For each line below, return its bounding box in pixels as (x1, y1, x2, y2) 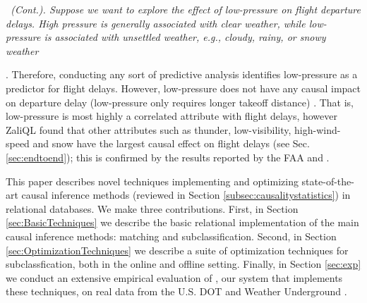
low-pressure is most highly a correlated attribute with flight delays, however (6, 109, 337, 123)
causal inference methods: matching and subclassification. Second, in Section (6, 228, 337, 243)
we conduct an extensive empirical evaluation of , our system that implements (6, 270, 343, 285)
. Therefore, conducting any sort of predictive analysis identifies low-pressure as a (6, 67, 358, 82)
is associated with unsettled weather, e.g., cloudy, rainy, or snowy (44, 30, 326, 44)
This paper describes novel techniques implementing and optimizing (6, 173, 299, 188)
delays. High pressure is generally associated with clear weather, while (6, 16, 306, 30)
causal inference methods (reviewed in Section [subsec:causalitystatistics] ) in (21, 187, 351, 202)
